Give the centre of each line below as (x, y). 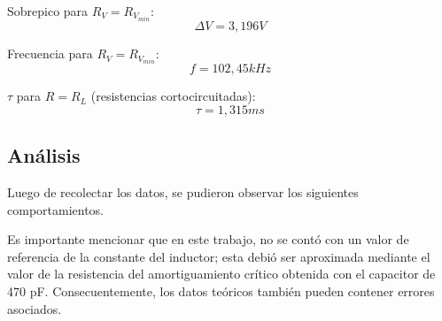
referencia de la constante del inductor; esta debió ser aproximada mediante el (219, 256)
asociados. (35, 308)
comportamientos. (56, 209)
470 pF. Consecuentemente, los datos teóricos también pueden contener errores (221, 290)
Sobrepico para (48, 11)
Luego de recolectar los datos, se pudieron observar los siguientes (183, 191)
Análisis (44, 155)
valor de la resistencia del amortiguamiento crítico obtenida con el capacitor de (221, 274)
